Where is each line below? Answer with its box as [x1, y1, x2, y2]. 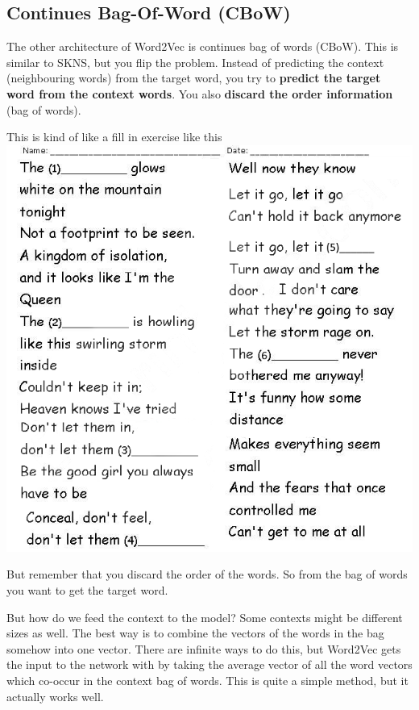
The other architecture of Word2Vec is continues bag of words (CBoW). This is [6, 38, 399, 55]
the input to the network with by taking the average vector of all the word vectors [6, 656, 413, 673]
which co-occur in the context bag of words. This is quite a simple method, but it [6, 671, 409, 688]
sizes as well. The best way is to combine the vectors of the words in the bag [6, 624, 384, 641]
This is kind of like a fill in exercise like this [6, 128, 222, 145]
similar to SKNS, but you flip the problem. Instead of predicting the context [6, 53, 384, 70]
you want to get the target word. [6, 581, 168, 598]
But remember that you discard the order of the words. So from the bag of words [6, 566, 408, 583]
